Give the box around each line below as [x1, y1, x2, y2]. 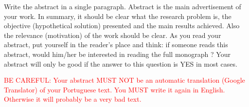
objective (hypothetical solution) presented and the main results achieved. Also [4, 20, 240, 31]
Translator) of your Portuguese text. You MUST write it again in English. [4, 84, 225, 94]
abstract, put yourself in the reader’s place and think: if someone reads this [4, 39, 228, 50]
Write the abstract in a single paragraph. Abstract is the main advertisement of [4, 1, 241, 11]
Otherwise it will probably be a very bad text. [4, 94, 142, 104]
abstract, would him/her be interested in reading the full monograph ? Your [4, 49, 231, 59]
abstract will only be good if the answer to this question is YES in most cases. [4, 58, 237, 69]
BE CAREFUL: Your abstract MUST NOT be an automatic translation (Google [4, 75, 245, 85]
